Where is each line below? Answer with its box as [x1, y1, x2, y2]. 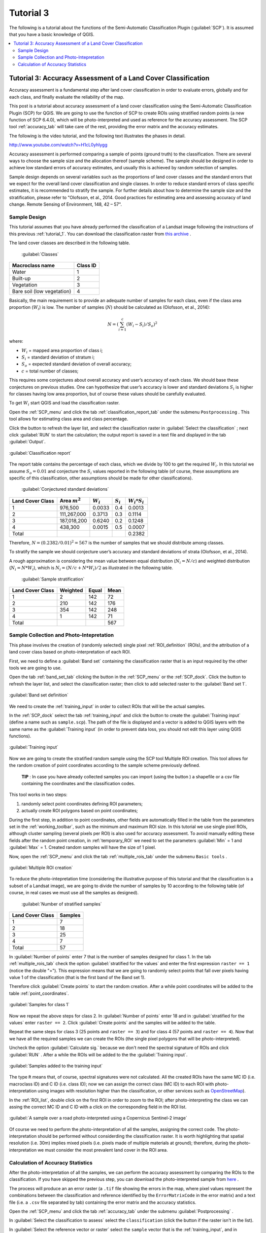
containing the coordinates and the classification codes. [21, 781, 135, 787]
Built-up [12, 275, 31, 282]
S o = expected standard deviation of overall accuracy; [21, 361, 132, 368]
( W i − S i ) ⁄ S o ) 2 [126, 321, 158, 328]
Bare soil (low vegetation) [12, 288, 71, 294]
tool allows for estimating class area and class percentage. [9, 416, 128, 422]
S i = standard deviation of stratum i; [21, 354, 95, 361]
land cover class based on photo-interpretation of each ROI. [9, 649, 131, 655]
